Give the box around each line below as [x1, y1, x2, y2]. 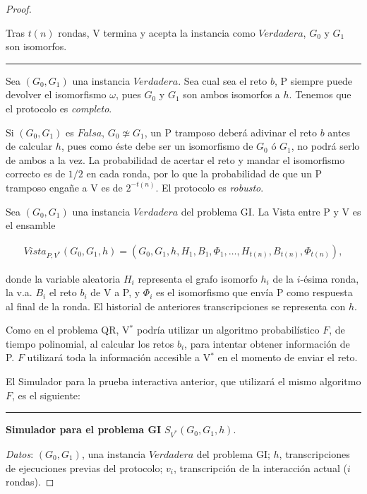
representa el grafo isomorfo [138, 271, 258, 286]
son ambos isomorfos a [183, 87, 280, 102]
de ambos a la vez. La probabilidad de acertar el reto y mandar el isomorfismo [6, 152, 345, 167]
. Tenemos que [289, 87, 351, 102]
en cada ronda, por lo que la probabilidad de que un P [86, 166, 323, 181]
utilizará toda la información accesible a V [27, 350, 211, 365]
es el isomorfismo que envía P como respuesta [155, 285, 353, 300]
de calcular [6, 139, 53, 153]
